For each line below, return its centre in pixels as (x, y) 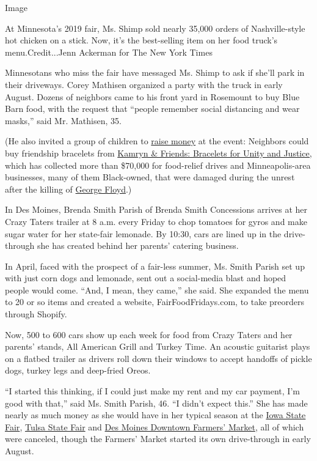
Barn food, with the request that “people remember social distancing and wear (152, 109)
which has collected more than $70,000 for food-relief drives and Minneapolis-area (158, 165)
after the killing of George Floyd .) (68, 189)
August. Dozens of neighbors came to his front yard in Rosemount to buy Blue (152, 96)
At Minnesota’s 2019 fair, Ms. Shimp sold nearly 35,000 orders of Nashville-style (155, 28)
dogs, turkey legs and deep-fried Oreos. (78, 370)
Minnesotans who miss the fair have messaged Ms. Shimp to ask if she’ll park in (155, 72)
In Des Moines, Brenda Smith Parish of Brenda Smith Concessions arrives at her (156, 209)
